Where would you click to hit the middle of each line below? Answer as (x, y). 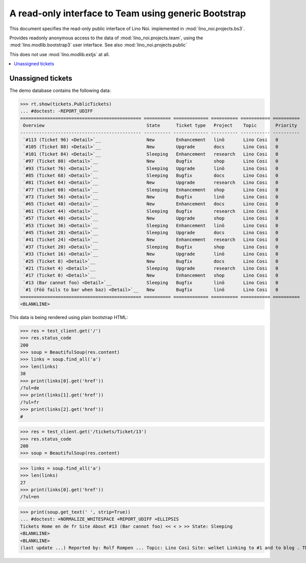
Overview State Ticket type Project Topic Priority (160, 126)
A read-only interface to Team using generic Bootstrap (128, 13)
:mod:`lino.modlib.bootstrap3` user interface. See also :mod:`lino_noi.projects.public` (98, 45)
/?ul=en (30, 497)
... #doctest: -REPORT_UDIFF (57, 111)
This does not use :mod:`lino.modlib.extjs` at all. (60, 54)
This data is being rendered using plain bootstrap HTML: (69, 317)
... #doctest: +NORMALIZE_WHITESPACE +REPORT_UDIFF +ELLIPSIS (99, 519)
